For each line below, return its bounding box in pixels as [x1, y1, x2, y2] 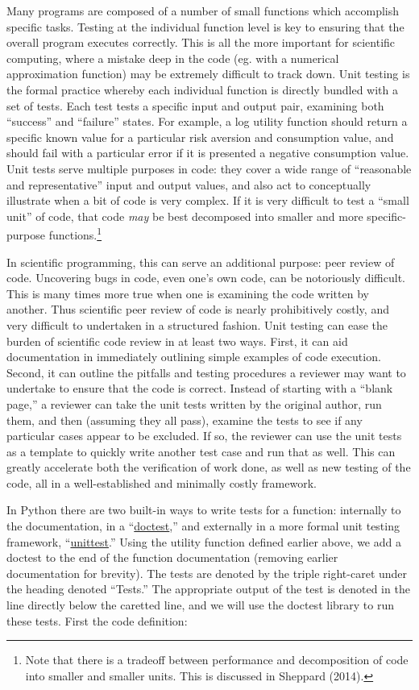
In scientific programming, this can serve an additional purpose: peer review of [6, 253, 395, 270]
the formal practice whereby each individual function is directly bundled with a [6, 81, 399, 98]
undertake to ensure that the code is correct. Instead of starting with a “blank [6, 380, 393, 397]
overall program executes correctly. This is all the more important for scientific [6, 34, 396, 51]
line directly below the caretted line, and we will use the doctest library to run [6, 596, 395, 613]
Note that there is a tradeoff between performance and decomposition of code [25, 651, 409, 668]
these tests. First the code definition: [6, 612, 188, 629]
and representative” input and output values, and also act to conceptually [6, 176, 371, 193]
